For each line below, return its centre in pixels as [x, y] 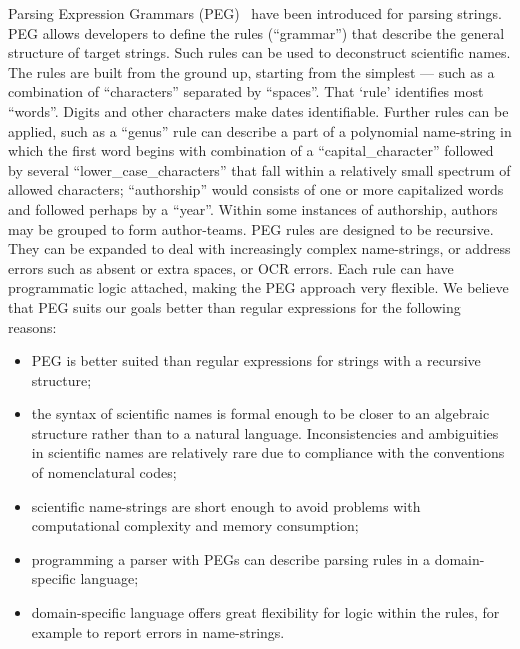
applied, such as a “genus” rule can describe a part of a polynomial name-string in [260, 130]
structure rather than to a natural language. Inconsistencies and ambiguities [265, 432]
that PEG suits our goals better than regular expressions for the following [234, 306]
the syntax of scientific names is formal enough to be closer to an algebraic [260, 413]
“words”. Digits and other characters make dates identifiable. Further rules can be [258, 110]
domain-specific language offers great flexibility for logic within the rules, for [265, 612]
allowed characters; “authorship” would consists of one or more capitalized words [256, 189]
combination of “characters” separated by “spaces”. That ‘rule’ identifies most [246, 91]
